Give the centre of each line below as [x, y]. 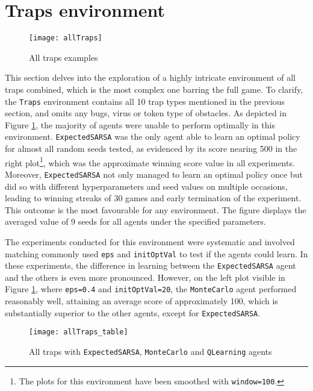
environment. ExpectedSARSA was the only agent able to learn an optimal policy [153, 136]
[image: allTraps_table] [79, 332]
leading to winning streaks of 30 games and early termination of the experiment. [153, 198]
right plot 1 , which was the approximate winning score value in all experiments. [150, 161]
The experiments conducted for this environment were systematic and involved [150, 241]
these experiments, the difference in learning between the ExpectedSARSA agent [150, 265]
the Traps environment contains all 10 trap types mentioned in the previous [145, 101]
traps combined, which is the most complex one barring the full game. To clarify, [154, 89]
